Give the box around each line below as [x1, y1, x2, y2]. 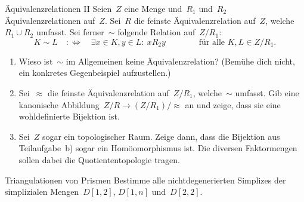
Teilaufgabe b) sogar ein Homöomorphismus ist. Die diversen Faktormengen [18, 142, 297, 154]
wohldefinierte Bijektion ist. [18, 110, 120, 123]
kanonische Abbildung [18, 98, 100, 111]
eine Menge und [124, 2, 182, 14]
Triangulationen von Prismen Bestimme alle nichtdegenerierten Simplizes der [5, 173, 286, 186]
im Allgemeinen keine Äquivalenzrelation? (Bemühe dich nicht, [66, 54, 295, 67]
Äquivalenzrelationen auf [5, 14, 95, 26]
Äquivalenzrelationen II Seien [5, 2, 112, 14]
